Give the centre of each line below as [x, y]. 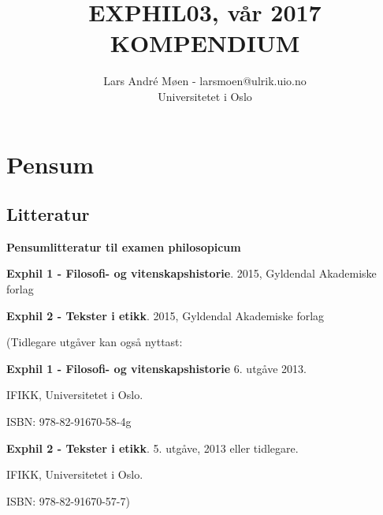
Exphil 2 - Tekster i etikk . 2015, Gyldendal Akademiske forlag [165, 315]
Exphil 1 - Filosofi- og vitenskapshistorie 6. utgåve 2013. [156, 368]
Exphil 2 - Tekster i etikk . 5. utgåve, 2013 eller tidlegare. [152, 448]
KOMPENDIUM [205, 43]
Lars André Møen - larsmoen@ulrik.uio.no [205, 81]
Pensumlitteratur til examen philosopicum [124, 246]
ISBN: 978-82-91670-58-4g [69, 422]
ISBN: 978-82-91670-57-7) [68, 500]
